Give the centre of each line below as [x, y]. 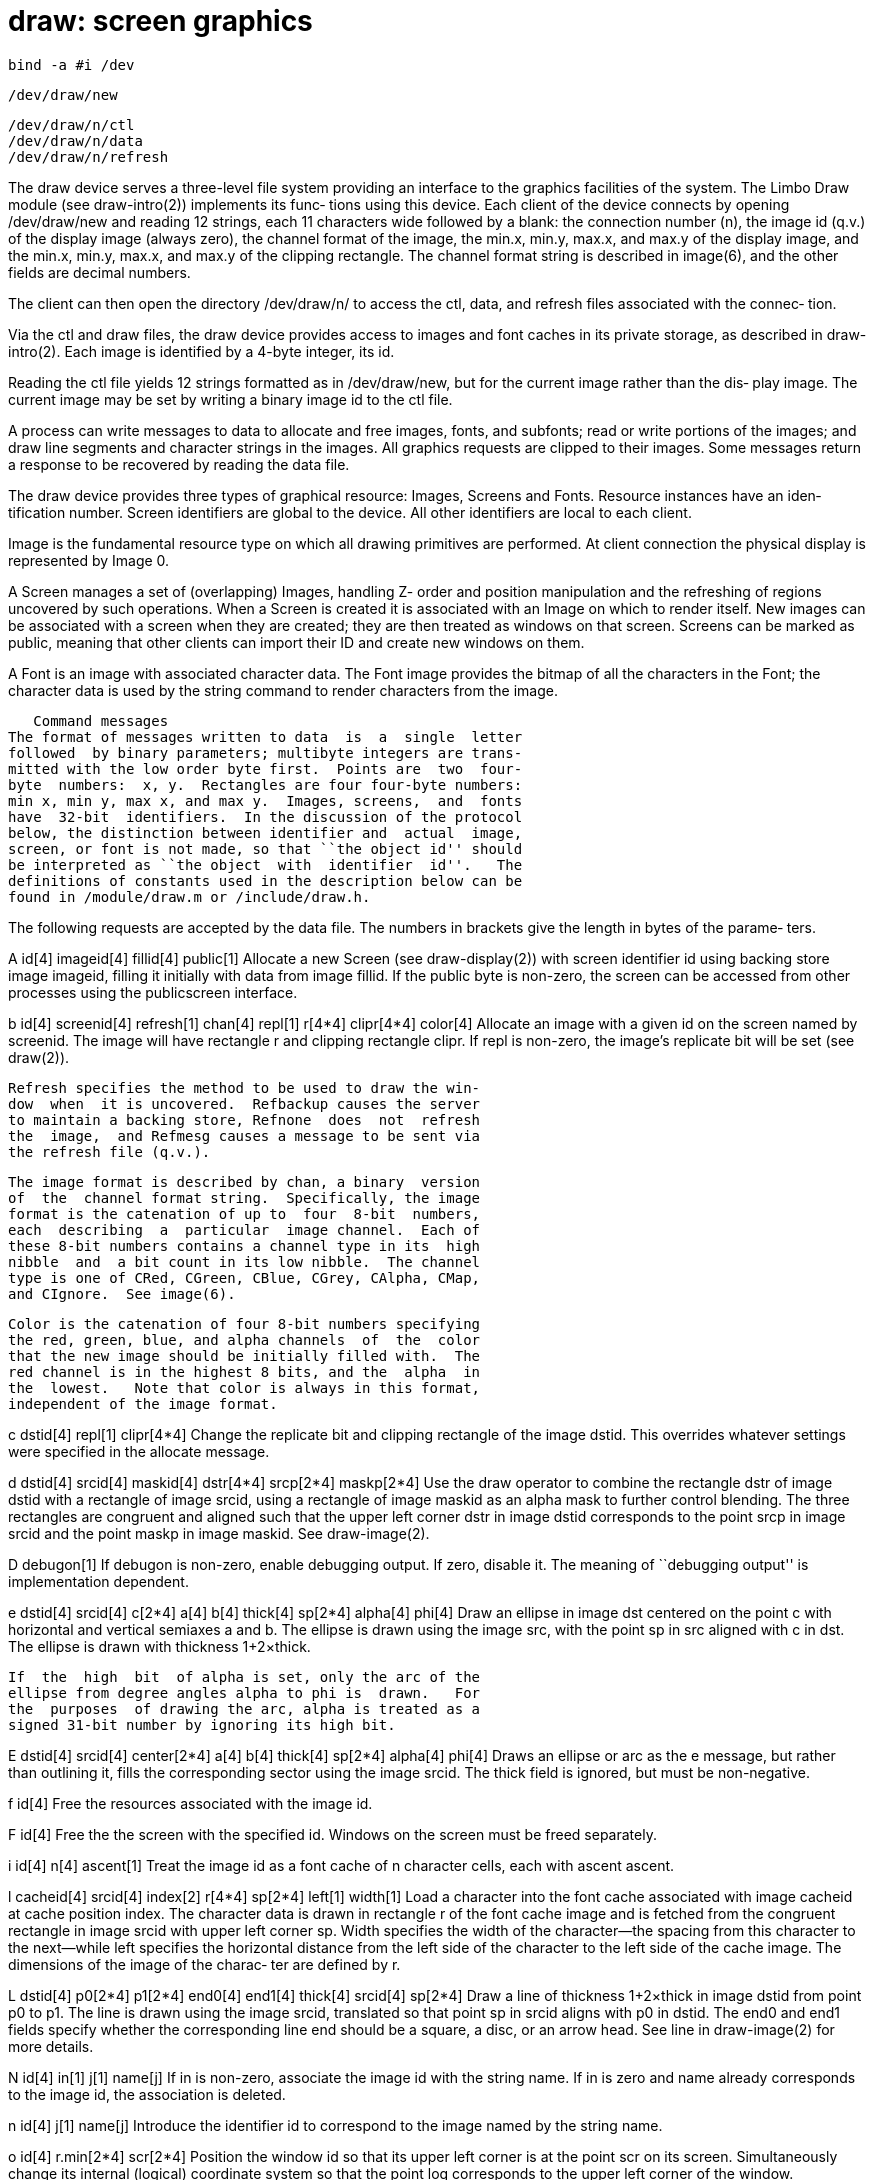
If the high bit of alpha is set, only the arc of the [244, 1676]
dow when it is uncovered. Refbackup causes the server [244, 1103]
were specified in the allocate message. [139, 1451]
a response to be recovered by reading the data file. [179, 464]
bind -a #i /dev [71, 64]
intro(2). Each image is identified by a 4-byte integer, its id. [201, 351]
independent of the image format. [143, 1403]
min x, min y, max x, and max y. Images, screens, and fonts [265, 800]
